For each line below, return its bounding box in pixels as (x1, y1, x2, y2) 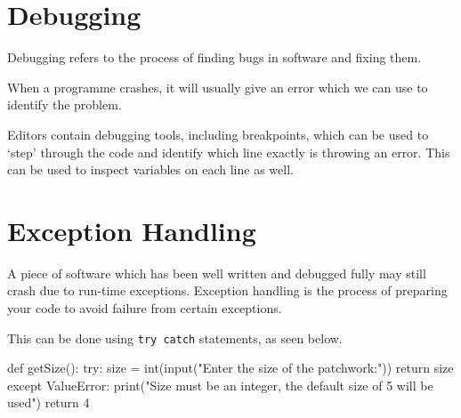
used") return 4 (7, 393, 90, 412)
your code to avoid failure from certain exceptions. (7, 299, 282, 317)
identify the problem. (7, 95, 122, 114)
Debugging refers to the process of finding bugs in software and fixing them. (7, 48, 422, 67)
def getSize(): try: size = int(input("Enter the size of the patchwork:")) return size (7, 358, 454, 377)
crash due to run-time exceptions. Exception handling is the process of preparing (7, 281, 448, 300)
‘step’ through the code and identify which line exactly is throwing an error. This (7, 142, 450, 161)
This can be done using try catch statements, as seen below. (7, 328, 343, 347)
